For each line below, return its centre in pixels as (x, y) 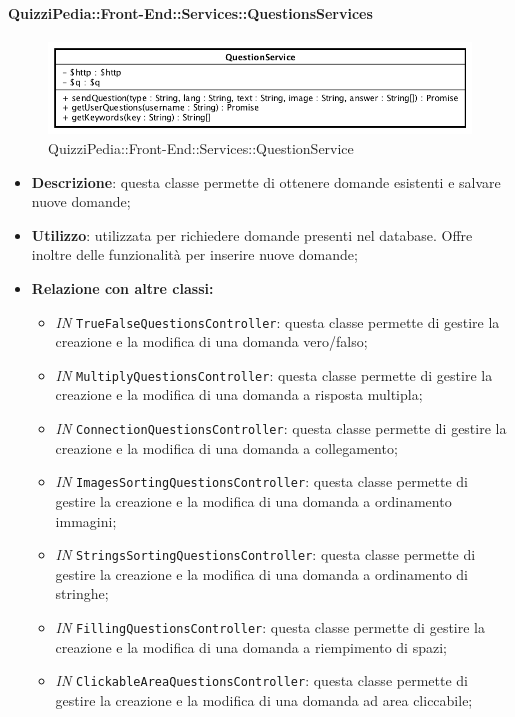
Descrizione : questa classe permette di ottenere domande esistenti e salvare (266, 181)
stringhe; (82, 593)
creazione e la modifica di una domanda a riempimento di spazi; (251, 646)
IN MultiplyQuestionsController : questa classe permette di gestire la (274, 374)
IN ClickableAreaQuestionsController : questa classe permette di (261, 680)
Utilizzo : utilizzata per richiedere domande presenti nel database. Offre (252, 234)
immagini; (86, 520)
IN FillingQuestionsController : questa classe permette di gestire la (270, 626)
